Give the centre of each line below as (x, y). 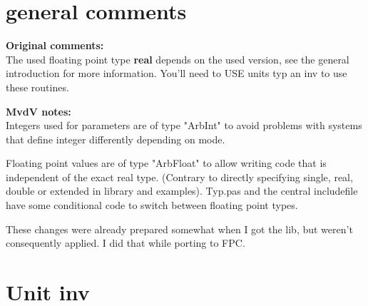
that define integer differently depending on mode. (116, 139)
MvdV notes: (39, 111)
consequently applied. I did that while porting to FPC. (126, 243)
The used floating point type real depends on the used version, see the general (178, 59)
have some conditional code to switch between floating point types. (152, 205)
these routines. (37, 87)
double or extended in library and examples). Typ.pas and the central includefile (182, 191)
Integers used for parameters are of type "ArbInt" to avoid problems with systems (184, 125)
